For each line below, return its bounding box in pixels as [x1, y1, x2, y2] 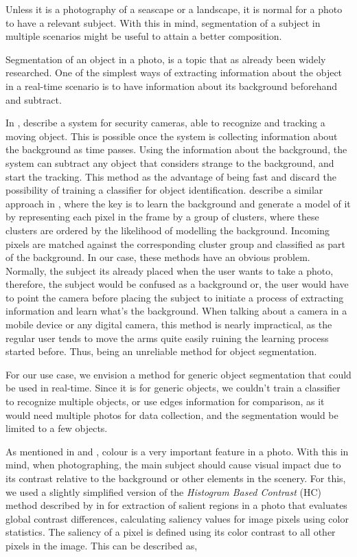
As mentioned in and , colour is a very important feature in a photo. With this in [5, 444, 349, 458]
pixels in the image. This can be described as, [5, 538, 198, 552]
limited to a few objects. [5, 421, 108, 435]
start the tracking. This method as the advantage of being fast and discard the [5, 169, 336, 183]
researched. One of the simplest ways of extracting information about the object [5, 65, 343, 80]
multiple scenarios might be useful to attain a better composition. [5, 29, 282, 43]
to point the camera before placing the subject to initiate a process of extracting [5, 290, 344, 304]
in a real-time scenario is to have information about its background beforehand [5, 78, 338, 93]
